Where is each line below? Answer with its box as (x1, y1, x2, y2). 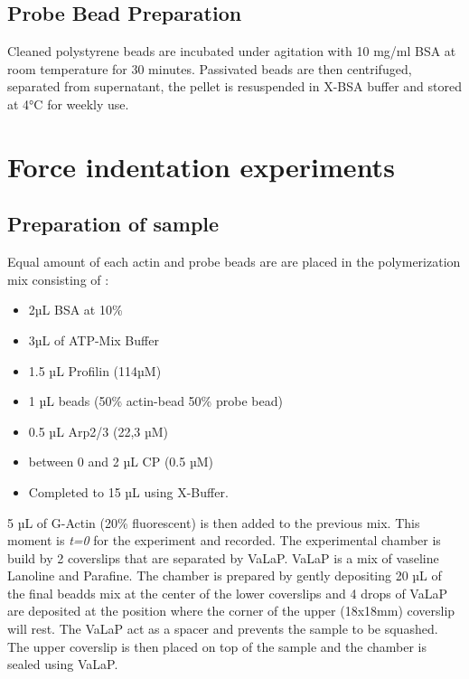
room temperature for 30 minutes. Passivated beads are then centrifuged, (7, 59, 412, 78)
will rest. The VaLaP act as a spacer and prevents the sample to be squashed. (7, 619, 438, 638)
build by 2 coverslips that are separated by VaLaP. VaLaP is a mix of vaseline (7, 548, 439, 567)
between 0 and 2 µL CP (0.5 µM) (28, 452, 213, 471)
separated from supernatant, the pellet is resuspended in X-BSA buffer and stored (7, 77, 462, 96)
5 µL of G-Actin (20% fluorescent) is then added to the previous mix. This (7, 513, 420, 532)
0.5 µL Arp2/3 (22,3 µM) (28, 421, 169, 440)
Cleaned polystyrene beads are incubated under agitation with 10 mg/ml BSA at (7, 42, 456, 61)
